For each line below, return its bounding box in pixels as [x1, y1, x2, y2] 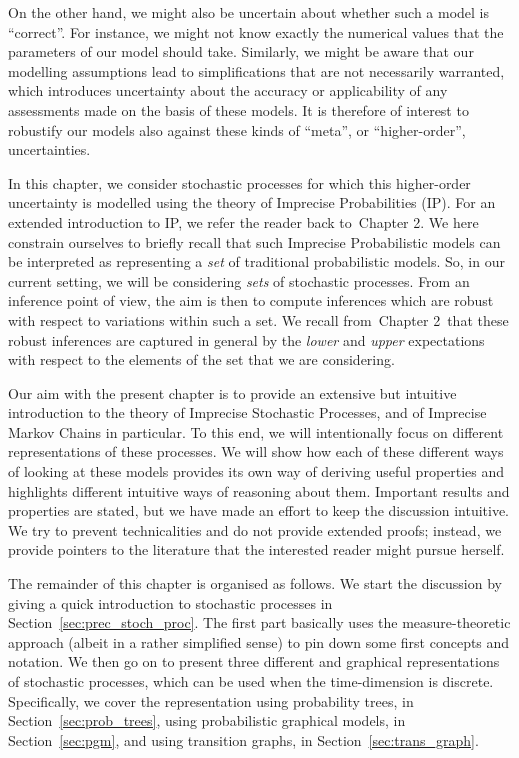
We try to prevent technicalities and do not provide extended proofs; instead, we [8, 519, 502, 540]
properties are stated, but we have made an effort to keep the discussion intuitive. [8, 500, 510, 521]
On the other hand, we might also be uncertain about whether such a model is [8, 2, 490, 22]
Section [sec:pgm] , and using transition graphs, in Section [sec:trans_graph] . [8, 729, 479, 750]
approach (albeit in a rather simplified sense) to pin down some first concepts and [8, 631, 510, 652]
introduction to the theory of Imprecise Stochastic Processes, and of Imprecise [8, 402, 487, 423]
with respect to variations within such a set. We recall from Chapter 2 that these [8, 309, 509, 330]
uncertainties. [8, 139, 91, 160]
